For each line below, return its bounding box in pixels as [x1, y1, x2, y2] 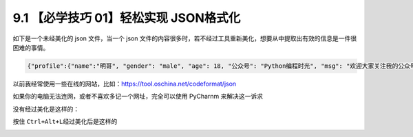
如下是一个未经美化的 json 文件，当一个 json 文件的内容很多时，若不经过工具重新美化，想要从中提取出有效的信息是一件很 [12, 34, 357, 42]
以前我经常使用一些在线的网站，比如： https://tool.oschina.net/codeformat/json [12, 79, 237, 88]
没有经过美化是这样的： [12, 105, 79, 113]
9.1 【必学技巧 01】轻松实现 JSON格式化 [12, 10, 241, 25]
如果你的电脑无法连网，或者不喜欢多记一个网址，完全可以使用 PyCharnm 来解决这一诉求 [12, 92, 264, 101]
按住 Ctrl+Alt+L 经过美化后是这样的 [12, 117, 118, 126]
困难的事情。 [12, 43, 50, 51]
